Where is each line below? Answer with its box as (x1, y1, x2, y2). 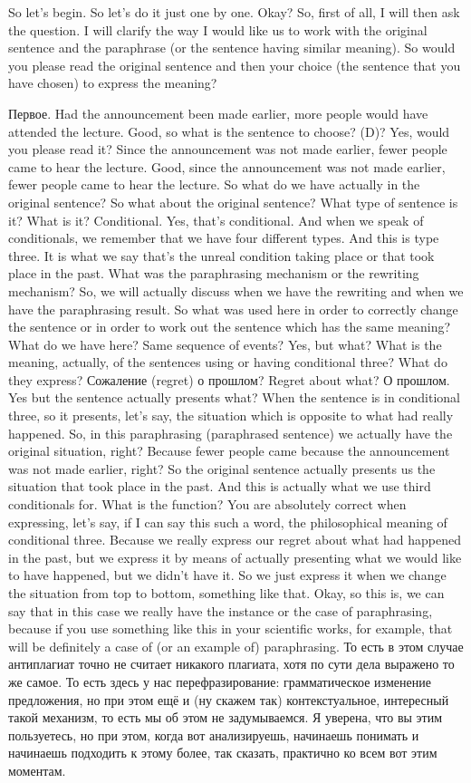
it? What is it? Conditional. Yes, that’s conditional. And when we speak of (8, 210, 424, 229)
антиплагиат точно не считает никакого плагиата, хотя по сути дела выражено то (8, 654, 455, 673)
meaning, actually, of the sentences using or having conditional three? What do (8, 353, 447, 372)
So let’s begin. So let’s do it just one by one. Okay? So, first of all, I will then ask (8, 3, 460, 21)
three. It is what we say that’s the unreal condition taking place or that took (8, 246, 435, 265)
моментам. (8, 760, 66, 779)
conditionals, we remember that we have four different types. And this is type (8, 228, 439, 247)
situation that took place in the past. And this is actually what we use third (8, 477, 431, 496)
